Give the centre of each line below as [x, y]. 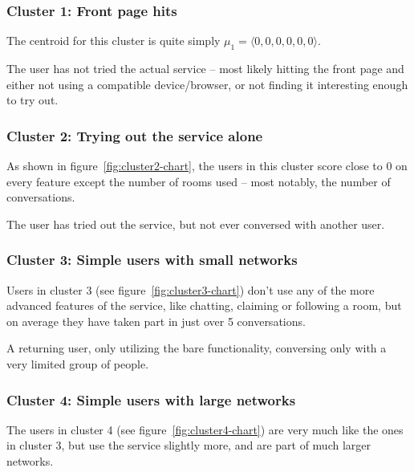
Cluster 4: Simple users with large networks [151, 399]
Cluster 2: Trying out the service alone [135, 135]
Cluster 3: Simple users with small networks [152, 260]
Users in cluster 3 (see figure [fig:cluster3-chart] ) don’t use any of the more [191, 289]
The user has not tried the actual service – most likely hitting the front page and [205, 69]
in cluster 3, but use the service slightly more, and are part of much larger [189, 445]
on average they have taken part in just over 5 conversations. [156, 321]
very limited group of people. [78, 363]
